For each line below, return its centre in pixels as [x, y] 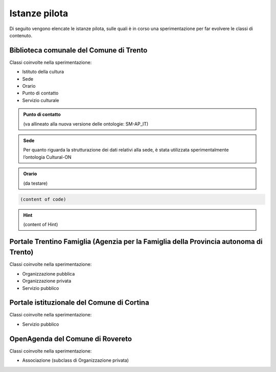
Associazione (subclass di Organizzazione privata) [75, 360]
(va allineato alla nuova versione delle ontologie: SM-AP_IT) [86, 124]
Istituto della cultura [43, 72]
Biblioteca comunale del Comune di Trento [78, 50]
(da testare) [36, 183]
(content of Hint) [41, 224]
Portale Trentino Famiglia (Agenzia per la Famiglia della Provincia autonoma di [136, 242]
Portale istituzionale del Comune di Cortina [79, 303]
